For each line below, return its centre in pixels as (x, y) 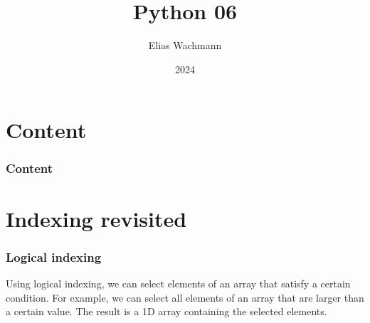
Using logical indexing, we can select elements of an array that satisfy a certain (178, 283)
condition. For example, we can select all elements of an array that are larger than (185, 297)
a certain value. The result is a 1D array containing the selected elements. (166, 311)
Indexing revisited (96, 218)
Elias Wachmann (185, 45)
